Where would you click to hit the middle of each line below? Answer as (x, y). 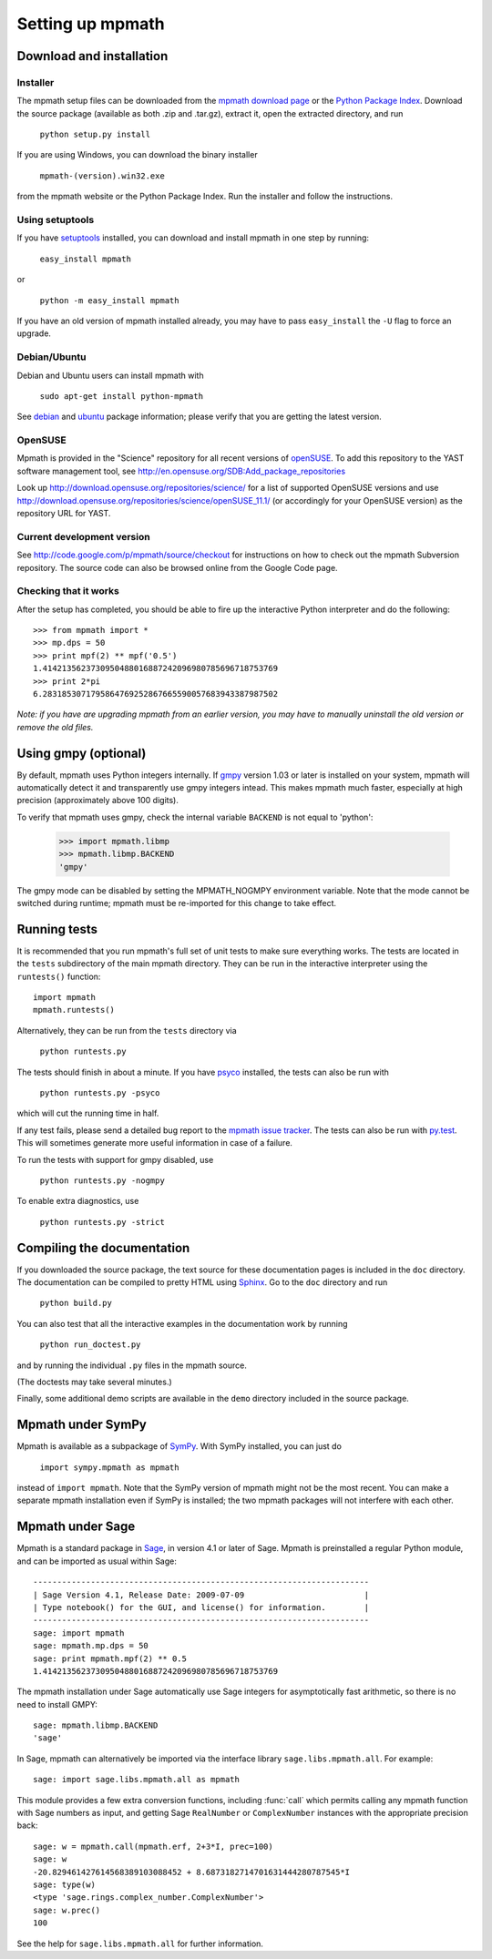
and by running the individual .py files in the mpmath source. (132, 1365)
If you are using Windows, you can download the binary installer (138, 155)
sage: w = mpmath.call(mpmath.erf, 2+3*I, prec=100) (153, 1846)
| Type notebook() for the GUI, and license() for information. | (201, 1607)
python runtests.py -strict (102, 1222)
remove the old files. (55, 727)
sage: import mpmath (79, 1633)
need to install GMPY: (57, 1704)
